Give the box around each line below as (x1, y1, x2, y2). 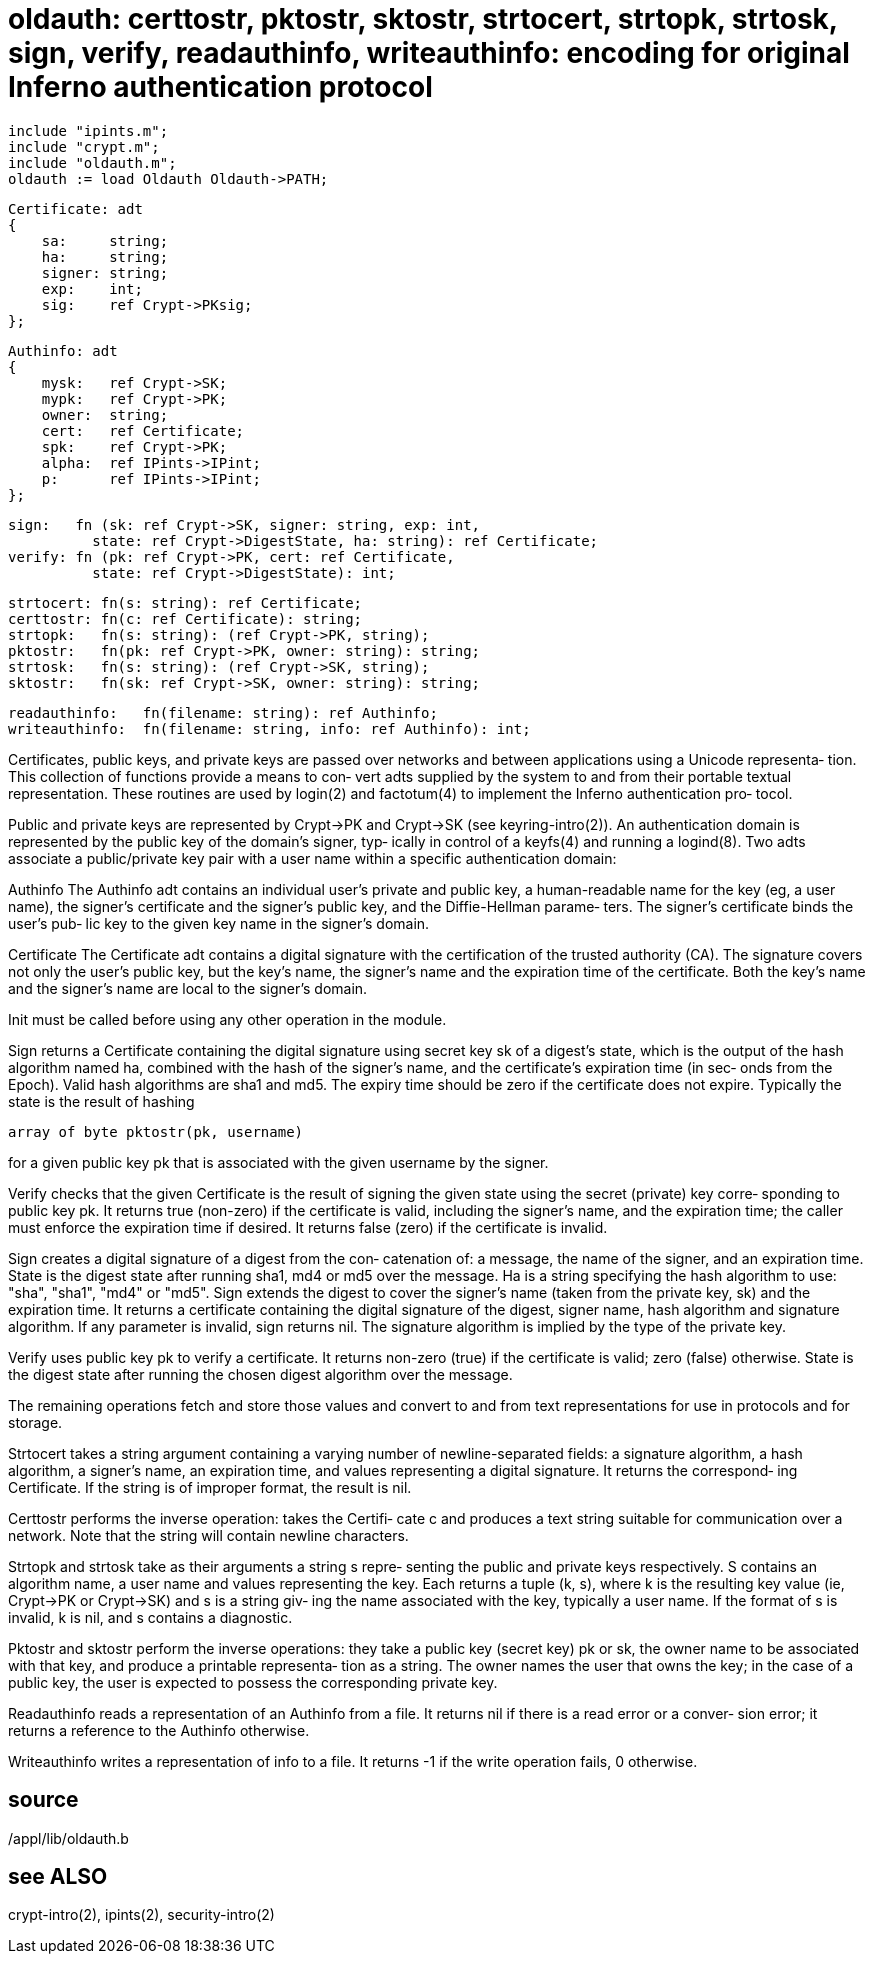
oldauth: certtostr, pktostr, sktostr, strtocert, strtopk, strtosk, (8, 2, 838, 36)
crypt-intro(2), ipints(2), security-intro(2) (8, 1906, 275, 1924)
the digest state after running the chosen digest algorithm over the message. (8, 1365, 513, 1383)
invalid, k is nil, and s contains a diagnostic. (8, 1608, 293, 1626)
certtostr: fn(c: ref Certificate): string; (8, 610, 363, 627)
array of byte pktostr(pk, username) (8, 1123, 304, 1140)
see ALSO (8, 1864, 108, 1890)
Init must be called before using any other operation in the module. (8, 1010, 447, 1028)
